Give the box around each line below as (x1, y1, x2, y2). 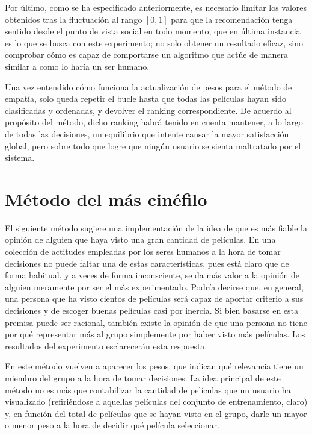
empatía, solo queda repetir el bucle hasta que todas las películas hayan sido (5, 92, 286, 105)
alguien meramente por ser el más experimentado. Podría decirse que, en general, (5, 280, 304, 293)
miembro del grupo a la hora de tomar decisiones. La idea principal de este (5, 371, 281, 384)
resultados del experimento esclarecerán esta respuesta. (5, 339, 207, 352)
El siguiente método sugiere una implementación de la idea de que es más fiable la (5, 221, 307, 234)
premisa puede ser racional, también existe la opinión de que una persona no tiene (5, 316, 307, 328)
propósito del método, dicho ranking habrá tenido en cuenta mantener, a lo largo (5, 116, 303, 128)
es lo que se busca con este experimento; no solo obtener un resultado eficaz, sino (5, 36, 304, 49)
